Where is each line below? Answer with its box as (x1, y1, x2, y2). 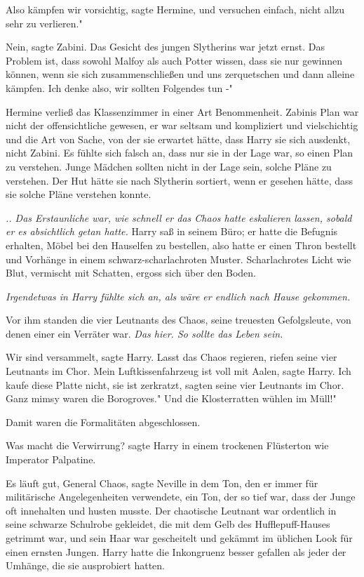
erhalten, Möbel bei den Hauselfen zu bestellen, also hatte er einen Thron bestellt (6, 237, 357, 252)
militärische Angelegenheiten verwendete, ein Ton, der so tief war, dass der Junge (6, 489, 356, 504)
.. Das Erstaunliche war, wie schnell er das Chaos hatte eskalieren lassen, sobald (6, 210, 352, 225)
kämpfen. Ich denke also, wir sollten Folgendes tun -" (6, 80, 233, 95)
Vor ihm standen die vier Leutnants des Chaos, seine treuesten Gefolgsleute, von (6, 312, 351, 327)
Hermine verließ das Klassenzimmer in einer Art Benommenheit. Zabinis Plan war (6, 104, 359, 119)
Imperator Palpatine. (6, 452, 96, 467)
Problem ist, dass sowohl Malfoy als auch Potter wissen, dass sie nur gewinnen (6, 53, 342, 67)
